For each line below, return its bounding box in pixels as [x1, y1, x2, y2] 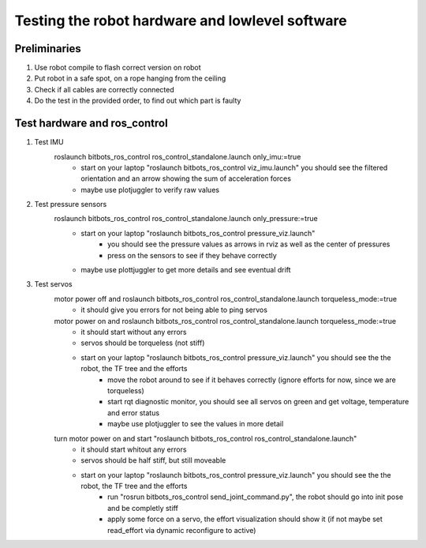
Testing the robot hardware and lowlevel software [14, 12, 347, 29]
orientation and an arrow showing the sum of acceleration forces [80, 174, 292, 183]
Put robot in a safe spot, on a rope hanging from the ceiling [34, 73, 226, 83]
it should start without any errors [80, 328, 187, 336]
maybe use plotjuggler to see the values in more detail [107, 419, 284, 429]
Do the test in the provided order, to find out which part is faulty [34, 96, 241, 106]
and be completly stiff [107, 503, 179, 512]
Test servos [34, 280, 73, 289]
